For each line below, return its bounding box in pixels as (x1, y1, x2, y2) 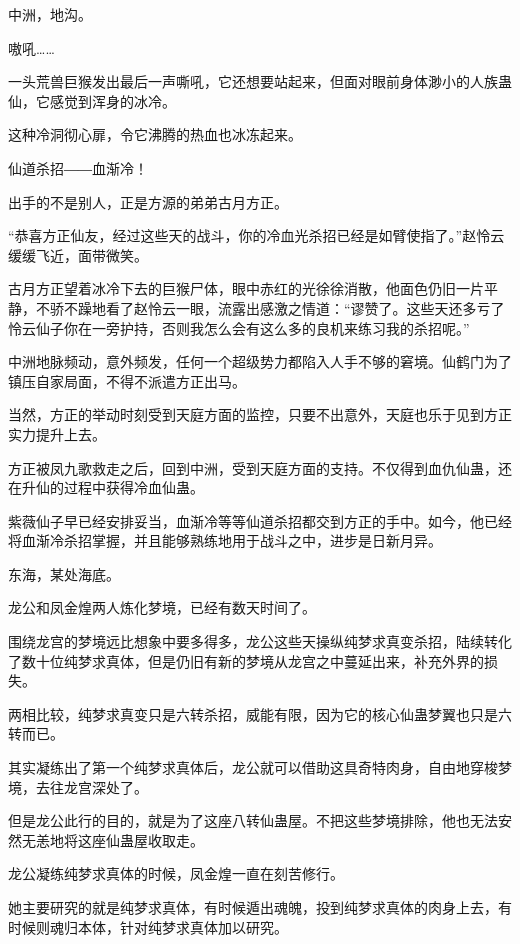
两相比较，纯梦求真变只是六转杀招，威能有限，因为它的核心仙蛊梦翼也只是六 (8, 703, 512, 724)
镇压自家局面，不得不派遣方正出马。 (8, 370, 246, 391)
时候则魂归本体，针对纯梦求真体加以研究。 (8, 916, 288, 937)
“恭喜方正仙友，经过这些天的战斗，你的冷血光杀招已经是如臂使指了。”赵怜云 (8, 225, 505, 246)
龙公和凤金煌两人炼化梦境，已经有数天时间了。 (8, 597, 316, 618)
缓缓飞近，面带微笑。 (8, 244, 148, 265)
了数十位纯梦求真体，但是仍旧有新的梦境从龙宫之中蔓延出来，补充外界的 (8, 650, 484, 671)
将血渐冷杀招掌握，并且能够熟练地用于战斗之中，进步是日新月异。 (8, 530, 442, 551)
